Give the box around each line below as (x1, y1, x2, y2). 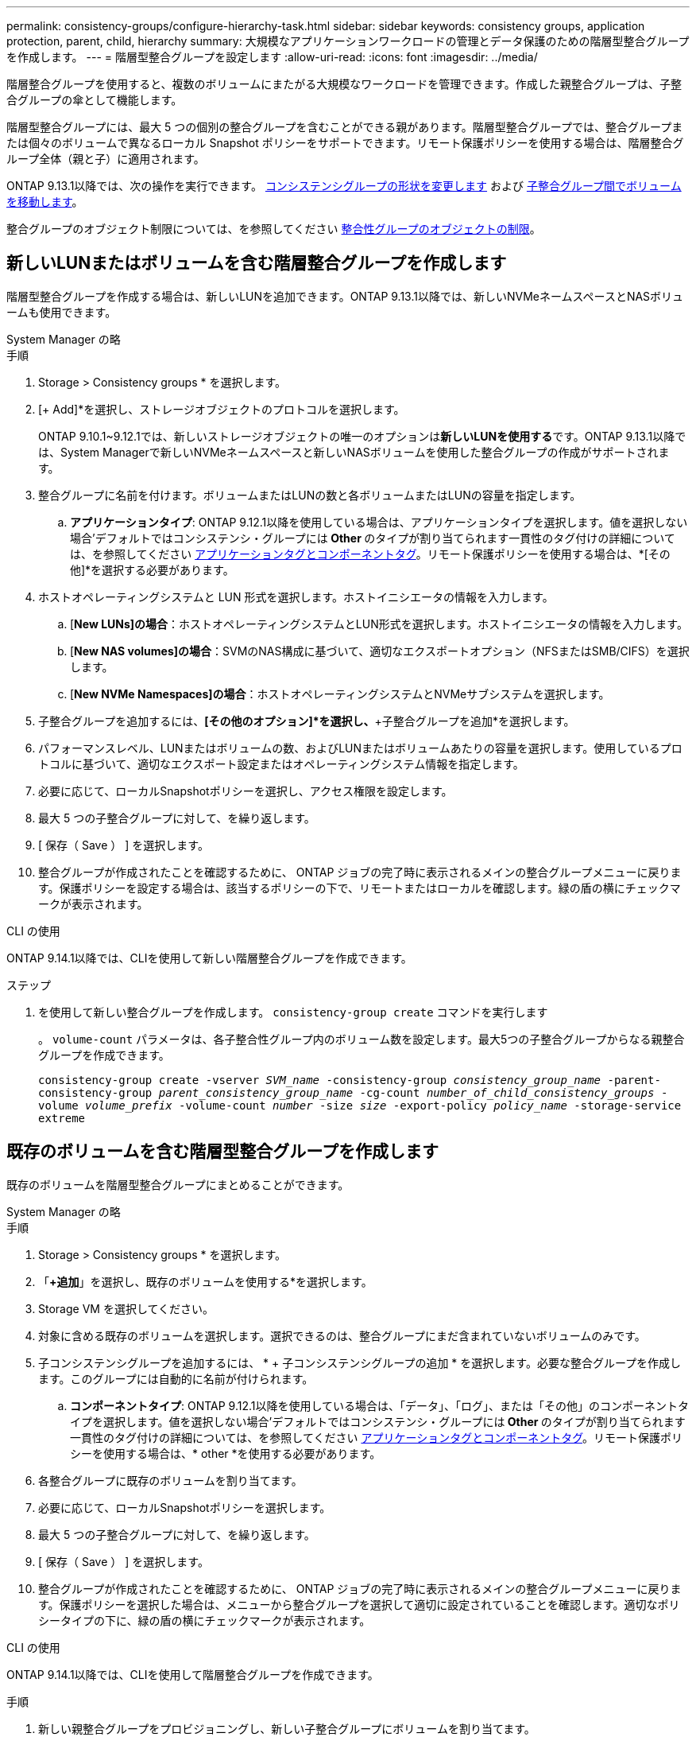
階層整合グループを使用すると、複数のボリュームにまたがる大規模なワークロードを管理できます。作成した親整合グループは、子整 (6, 77, 682, 91)
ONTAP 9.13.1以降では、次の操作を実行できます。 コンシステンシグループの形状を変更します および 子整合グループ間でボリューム (6, 179, 682, 192)
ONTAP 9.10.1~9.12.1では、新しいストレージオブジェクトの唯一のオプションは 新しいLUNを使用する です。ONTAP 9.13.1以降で (38, 429, 686, 443)
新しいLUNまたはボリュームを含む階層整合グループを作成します (6, 253, 507, 274)
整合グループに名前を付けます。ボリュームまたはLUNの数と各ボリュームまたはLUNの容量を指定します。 (38, 488, 582, 502)
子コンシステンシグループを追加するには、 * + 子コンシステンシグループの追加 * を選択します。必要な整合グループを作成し (38, 1355, 682, 1370)
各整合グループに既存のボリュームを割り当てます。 (38, 1473, 303, 1487)
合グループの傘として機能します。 (6, 93, 183, 107)
